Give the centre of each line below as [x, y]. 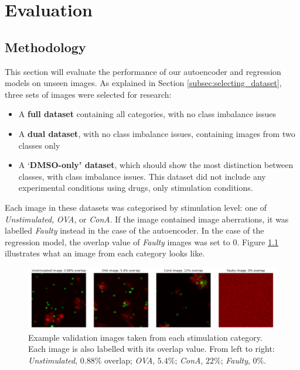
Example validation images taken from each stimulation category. [145, 337]
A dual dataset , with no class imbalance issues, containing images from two [157, 133]
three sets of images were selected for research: [88, 94]
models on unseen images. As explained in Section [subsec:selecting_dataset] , [143, 83]
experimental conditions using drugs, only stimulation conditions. [136, 188]
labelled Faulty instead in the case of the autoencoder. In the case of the [134, 230]
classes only [39, 145]
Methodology [45, 47]
